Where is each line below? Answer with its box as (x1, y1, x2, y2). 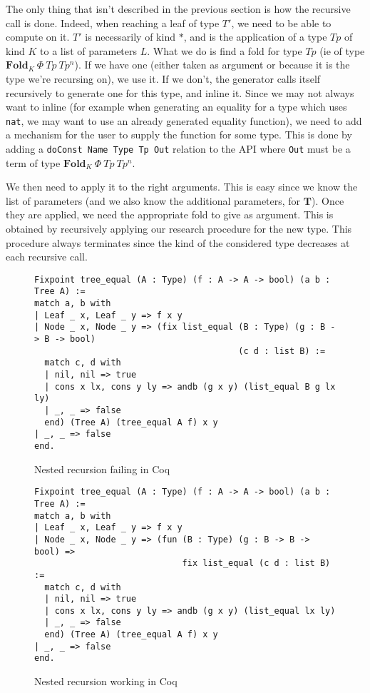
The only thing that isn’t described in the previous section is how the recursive (6, 1, 351, 16)
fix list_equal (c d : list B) (182, 558, 331, 569)
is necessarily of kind (85, 29, 175, 44)
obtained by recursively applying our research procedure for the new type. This (6, 221, 352, 236)
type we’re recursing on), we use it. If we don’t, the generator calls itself (6, 71, 321, 86)
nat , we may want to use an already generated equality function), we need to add (6, 113, 362, 128)
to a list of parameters (40, 43, 138, 58)
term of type (6, 155, 61, 170)
